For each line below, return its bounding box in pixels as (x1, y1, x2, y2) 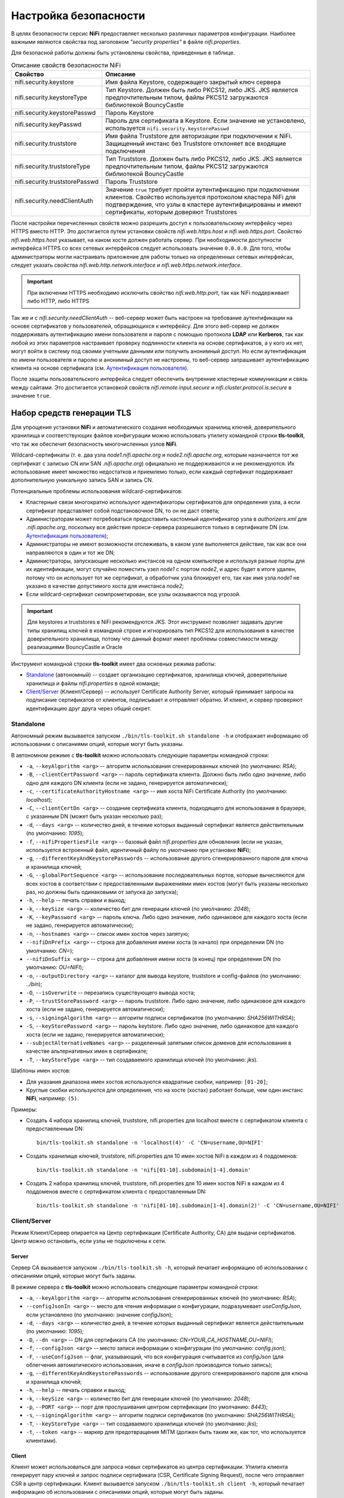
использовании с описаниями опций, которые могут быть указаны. (11, 741, 184, 748)
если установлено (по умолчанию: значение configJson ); (26, 1311, 173, 1318)
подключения (105, 147, 146, 155)
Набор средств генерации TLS (11, 407, 132, 418)
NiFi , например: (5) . (26, 1095, 79, 1102)
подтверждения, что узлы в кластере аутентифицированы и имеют (105, 201, 302, 209)
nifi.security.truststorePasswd (14, 177, 99, 186)
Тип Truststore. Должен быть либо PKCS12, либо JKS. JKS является (105, 155, 302, 163)
